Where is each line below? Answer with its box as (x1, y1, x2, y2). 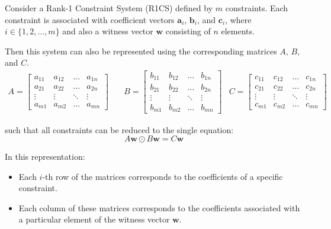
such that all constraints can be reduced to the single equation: (5, 123, 234, 136)
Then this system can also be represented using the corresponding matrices (5, 44, 277, 57)
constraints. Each (225, 2, 288, 14)
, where (225, 13, 252, 25)
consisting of (165, 25, 211, 37)
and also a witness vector (62, 25, 153, 37)
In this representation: (5, 150, 85, 163)
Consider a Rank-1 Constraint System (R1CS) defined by (5, 2, 213, 14)
